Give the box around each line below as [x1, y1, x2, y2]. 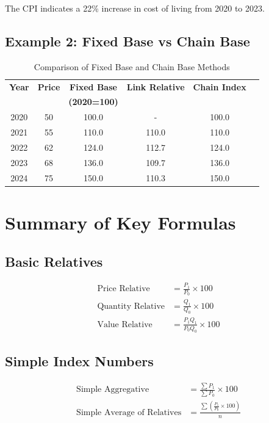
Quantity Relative [97, 302, 165, 311]
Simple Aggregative [76, 385, 149, 394]
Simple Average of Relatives [76, 408, 182, 417]
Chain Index [193, 80, 246, 93]
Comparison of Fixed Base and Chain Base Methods [34, 60, 230, 73]
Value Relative [97, 320, 152, 329]
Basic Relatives [5, 251, 103, 270]
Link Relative [126, 80, 185, 93]
